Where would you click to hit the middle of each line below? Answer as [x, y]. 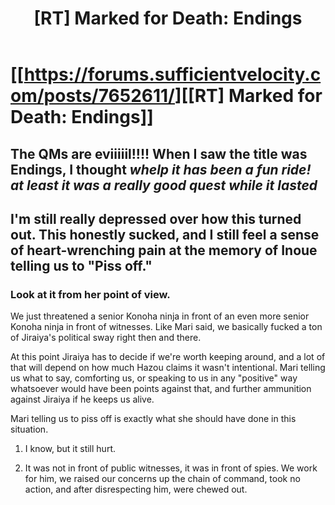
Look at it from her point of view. [90, 294]
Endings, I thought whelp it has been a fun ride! [161, 169]
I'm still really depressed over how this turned [156, 218]
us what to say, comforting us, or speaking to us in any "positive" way [154, 378]
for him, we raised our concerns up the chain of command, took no [162, 479]
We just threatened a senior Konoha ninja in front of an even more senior [160, 316]
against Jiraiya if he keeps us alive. [82, 399]
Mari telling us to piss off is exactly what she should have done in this [153, 419]
